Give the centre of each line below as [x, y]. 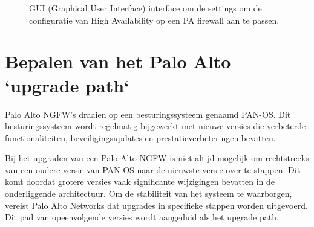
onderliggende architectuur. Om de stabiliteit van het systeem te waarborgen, [149, 193]
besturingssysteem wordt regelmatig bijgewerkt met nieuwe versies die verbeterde [155, 126]
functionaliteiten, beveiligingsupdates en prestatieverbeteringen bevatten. [140, 137]
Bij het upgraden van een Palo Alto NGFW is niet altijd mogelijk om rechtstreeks [157, 158]
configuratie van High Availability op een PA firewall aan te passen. [154, 20]
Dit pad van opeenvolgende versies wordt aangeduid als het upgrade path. [142, 217]
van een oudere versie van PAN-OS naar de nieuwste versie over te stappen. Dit [153, 169]
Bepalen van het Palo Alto [118, 61]
